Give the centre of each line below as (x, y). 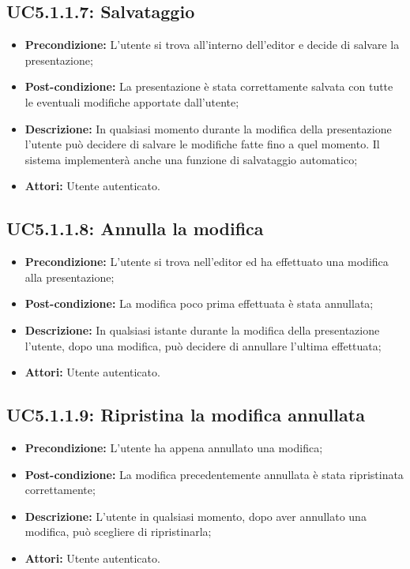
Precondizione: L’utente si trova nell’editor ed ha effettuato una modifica (207, 262)
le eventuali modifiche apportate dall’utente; (132, 101)
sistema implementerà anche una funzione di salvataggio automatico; (191, 159)
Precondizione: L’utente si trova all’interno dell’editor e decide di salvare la (212, 45)
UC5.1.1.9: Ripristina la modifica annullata (186, 415)
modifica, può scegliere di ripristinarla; (118, 532)
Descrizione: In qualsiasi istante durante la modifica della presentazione (202, 329)
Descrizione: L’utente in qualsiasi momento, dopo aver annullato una (196, 516)
